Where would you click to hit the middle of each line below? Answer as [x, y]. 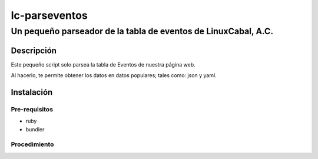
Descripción [34, 50]
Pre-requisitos [32, 109]
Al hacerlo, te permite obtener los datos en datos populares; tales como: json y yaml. [114, 75]
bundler [35, 129]
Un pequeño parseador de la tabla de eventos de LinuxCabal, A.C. [142, 31]
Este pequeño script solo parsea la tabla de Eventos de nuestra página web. [103, 64]
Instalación [32, 92]
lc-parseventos [49, 15]
